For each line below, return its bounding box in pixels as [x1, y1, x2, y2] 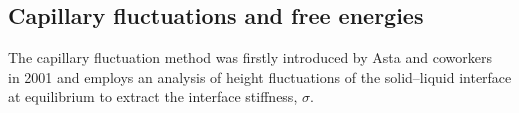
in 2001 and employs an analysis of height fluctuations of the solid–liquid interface [8, 66, 512, 87]
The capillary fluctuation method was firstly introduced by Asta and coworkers [8, 47, 492, 68]
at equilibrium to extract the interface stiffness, [8, 86, 298, 107]
